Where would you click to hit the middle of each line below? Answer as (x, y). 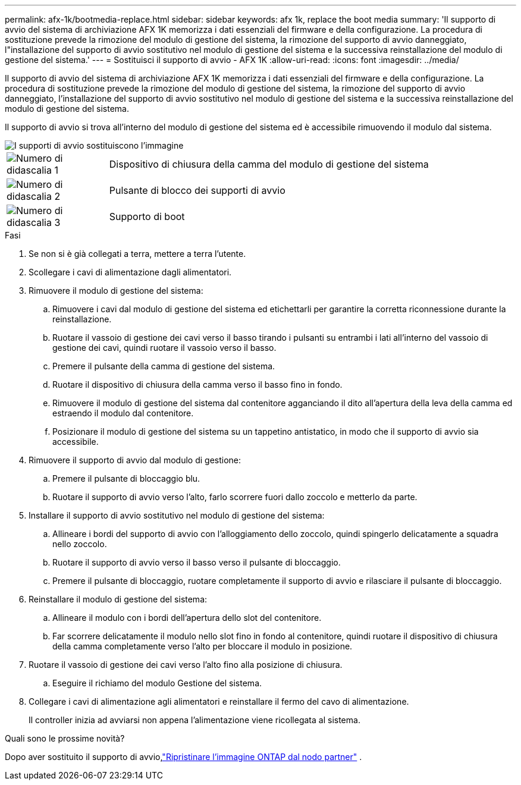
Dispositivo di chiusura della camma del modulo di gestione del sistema (269, 164)
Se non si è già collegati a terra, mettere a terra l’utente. (137, 254)
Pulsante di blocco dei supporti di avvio (197, 190)
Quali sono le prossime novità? (65, 738)
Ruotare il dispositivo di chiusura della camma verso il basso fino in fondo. (197, 384)
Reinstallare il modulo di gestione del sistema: (118, 599)
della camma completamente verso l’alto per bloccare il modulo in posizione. (203, 646)
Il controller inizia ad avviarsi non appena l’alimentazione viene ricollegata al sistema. (194, 720)
